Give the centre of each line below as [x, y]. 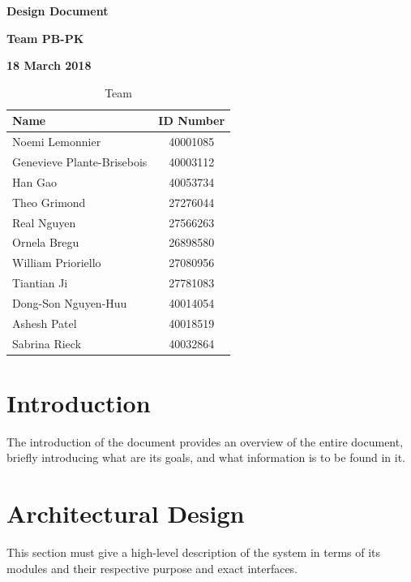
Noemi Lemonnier [57, 142]
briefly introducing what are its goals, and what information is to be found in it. [206, 457]
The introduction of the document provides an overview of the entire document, [205, 441]
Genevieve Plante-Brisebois [80, 162]
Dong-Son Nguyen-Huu [70, 302]
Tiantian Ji [40, 283]
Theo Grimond [49, 202]
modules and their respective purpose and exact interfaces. [152, 568]
